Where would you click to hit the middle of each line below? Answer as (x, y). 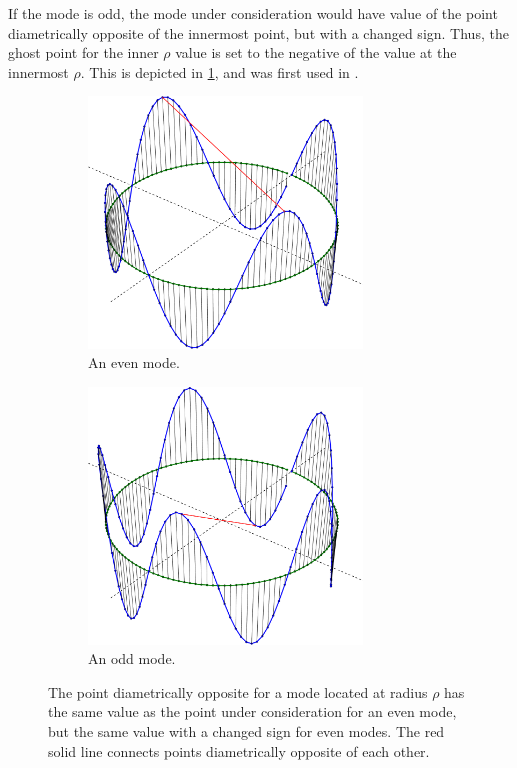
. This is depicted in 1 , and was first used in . (219, 71)
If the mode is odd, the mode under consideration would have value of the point (253, 13)
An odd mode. (132, 658)
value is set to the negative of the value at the (316, 52)
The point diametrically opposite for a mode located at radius (238, 691)
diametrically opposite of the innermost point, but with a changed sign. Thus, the (258, 32)
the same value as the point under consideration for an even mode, (252, 711)
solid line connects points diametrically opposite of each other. (239, 750)
